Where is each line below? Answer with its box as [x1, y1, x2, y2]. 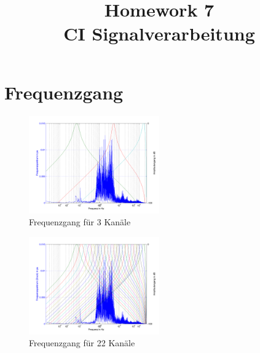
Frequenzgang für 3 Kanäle [29, 215, 131, 228]
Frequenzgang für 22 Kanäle [29, 336, 135, 349]
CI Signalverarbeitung [63, 21, 255, 46]
